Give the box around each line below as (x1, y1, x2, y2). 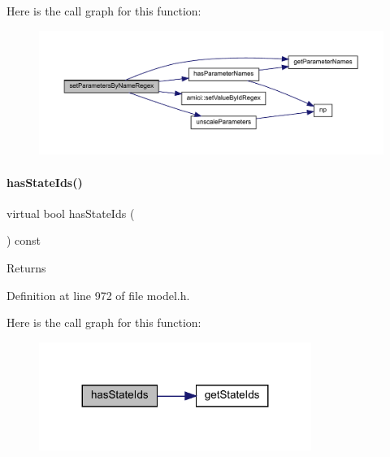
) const (6, 232, 41, 249)
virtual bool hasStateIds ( (6, 204, 135, 221)
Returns (6, 259, 46, 276)
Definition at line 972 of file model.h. (6, 286, 190, 303)
